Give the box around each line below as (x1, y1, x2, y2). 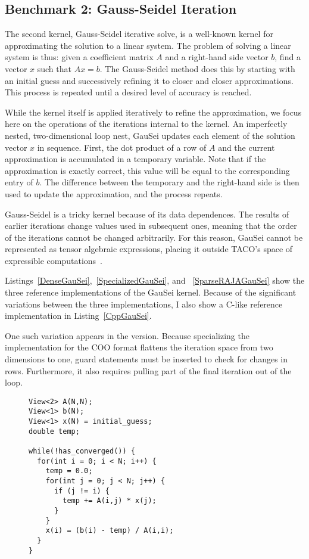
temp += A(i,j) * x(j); (63, 496, 157, 505)
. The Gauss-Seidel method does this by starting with (99, 62, 295, 74)
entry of (5, 176, 33, 188)
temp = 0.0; (45, 467, 93, 476)
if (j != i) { (54, 486, 110, 495)
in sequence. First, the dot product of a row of (37, 141, 207, 153)
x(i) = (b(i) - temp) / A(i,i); (45, 526, 174, 535)
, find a (274, 51, 301, 63)
